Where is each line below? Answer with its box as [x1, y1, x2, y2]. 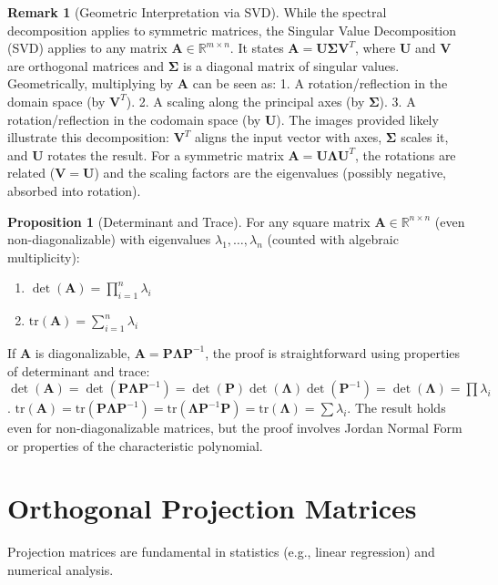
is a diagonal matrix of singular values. [183, 56, 400, 75]
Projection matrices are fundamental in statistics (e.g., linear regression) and [7, 542, 435, 561]
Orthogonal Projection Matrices [7, 489, 417, 527]
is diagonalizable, [35, 343, 131, 362]
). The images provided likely [276, 109, 439, 128]
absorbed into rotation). [7, 180, 141, 200]
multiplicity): [7, 247, 80, 266]
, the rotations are [354, 145, 456, 164]
